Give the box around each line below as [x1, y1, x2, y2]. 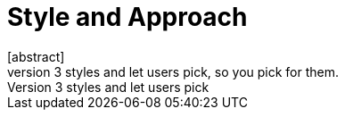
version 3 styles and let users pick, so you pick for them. [7, 63, 340, 79]
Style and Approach [7, 2, 248, 32]
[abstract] [7, 48, 65, 64]
